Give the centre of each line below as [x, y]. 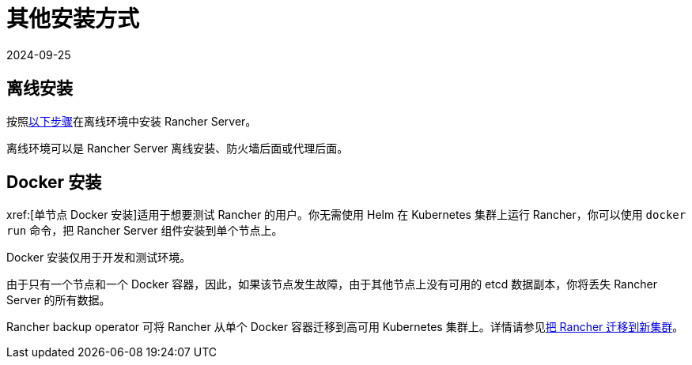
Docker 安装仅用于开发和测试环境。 [99, 258]
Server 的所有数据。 [59, 300]
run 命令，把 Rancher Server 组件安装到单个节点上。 [145, 231]
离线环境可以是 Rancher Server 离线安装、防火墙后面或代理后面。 [178, 148]
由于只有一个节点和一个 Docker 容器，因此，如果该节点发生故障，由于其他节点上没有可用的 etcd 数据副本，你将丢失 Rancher [332, 284]
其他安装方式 [73, 19]
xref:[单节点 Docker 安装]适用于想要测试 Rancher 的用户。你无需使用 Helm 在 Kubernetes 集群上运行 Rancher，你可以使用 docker [346, 215]
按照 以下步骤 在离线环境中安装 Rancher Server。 [132, 121]
